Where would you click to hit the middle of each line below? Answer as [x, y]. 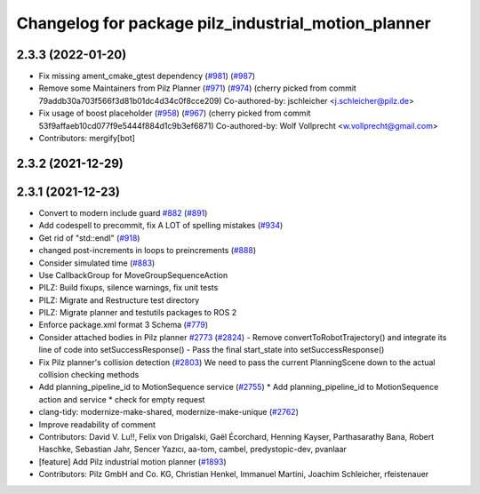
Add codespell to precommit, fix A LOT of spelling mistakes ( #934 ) [161, 226]
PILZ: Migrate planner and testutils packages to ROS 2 [138, 313]
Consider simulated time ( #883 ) [97, 263]
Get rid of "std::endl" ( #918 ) [89, 238]
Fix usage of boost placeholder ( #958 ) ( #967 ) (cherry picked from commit [175, 113]
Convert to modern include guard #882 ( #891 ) [123, 212]
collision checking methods [89, 375]
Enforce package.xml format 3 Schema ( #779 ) [124, 325]
